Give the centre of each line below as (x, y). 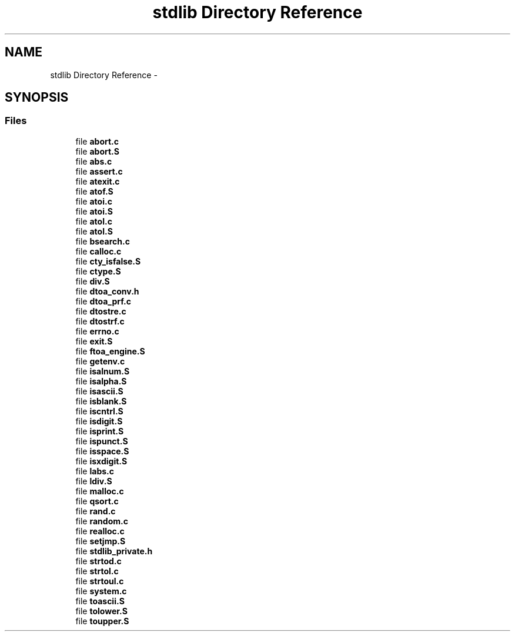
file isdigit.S (99, 421)
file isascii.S (99, 391)
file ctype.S (98, 271)
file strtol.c (97, 571)
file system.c (101, 591)
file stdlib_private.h (114, 551)
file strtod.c (98, 561)
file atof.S (94, 191)
